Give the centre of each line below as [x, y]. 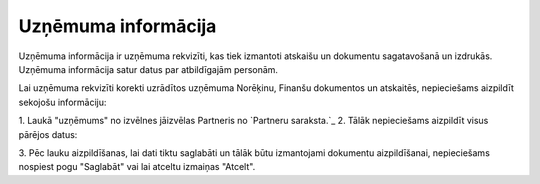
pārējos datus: [48, 134]
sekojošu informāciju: [62, 102]
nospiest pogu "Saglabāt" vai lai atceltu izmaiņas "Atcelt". [137, 167]
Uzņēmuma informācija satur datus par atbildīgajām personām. [148, 69]
